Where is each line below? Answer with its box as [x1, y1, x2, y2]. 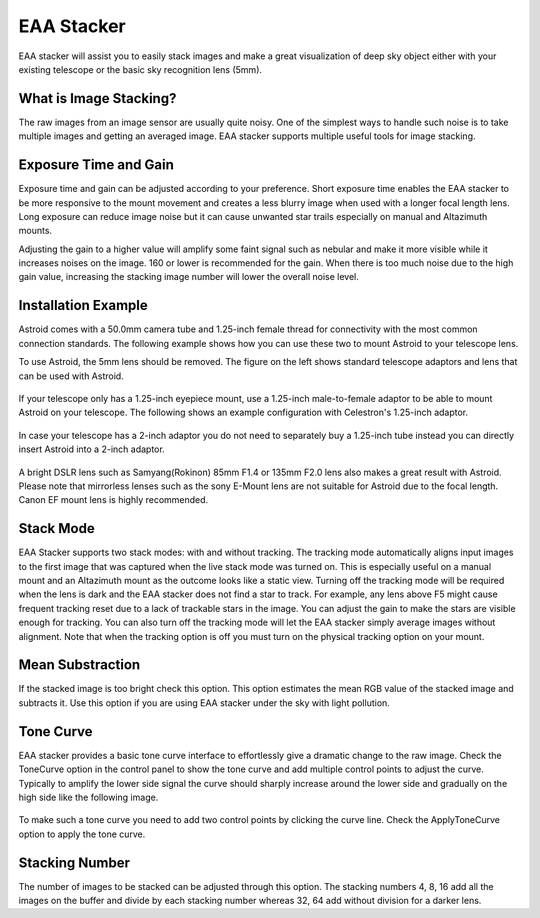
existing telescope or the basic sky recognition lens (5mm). [18, 63, 263, 75]
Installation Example [18, 297, 149, 314]
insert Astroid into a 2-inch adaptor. [18, 443, 165, 455]
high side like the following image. [18, 791, 159, 803]
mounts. [18, 225, 53, 237]
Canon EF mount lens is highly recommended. [18, 494, 209, 506]
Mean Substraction [18, 656, 141, 674]
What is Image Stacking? [18, 90, 177, 107]
